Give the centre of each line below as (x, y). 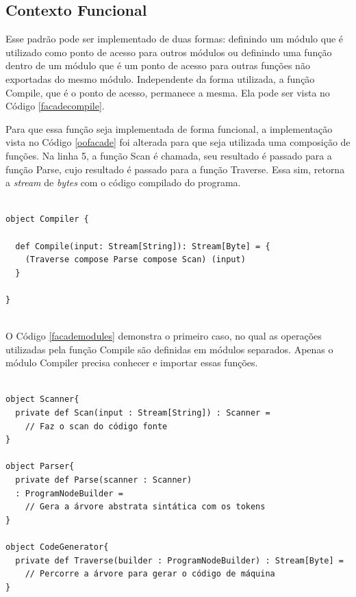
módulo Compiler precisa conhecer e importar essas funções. (132, 363)
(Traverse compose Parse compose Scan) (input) (135, 260)
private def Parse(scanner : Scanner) (104, 480)
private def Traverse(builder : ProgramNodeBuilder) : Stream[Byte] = (179, 560)
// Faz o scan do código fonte (96, 426)
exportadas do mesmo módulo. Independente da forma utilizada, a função (160, 78)
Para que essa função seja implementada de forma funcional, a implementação (169, 128)
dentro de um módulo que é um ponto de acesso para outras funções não (158, 65)
